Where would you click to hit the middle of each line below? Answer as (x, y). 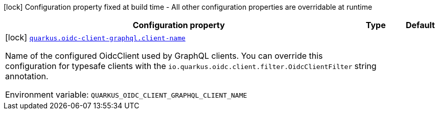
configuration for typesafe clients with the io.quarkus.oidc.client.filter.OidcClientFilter (179, 66)
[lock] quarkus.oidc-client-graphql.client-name (95, 37)
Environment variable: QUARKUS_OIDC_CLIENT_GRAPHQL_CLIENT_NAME (126, 95)
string (365, 66)
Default (420, 25)
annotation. (27, 76)
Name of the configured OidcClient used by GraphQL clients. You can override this (164, 56)
